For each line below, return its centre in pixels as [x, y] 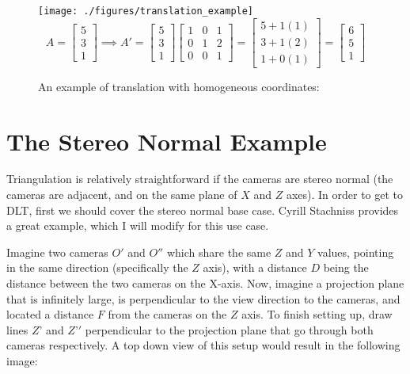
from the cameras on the [167, 314]
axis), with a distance [255, 267]
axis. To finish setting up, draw [317, 314]
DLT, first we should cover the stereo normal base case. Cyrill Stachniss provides [203, 210]
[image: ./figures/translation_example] [146, 11]
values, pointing [356, 252]
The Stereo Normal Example [167, 141]
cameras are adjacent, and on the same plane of [122, 195]
